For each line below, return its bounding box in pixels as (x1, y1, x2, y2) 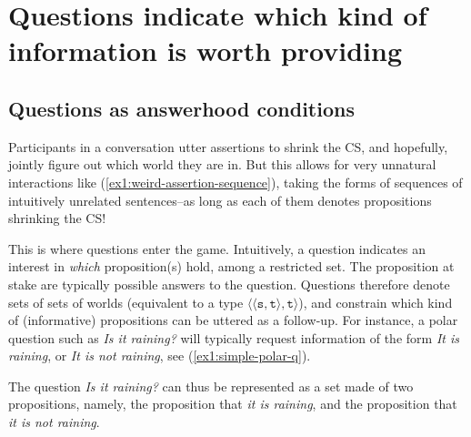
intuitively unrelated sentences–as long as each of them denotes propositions (8, 190, 432, 209)
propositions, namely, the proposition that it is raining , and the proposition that (8, 394, 457, 413)
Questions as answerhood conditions (8, 94, 355, 122)
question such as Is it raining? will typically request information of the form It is (8, 328, 459, 347)
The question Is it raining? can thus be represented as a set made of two (8, 376, 414, 395)
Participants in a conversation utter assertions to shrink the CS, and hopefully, (8, 137, 448, 156)
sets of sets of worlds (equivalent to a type (8, 292, 244, 311)
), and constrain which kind (298, 292, 453, 311)
